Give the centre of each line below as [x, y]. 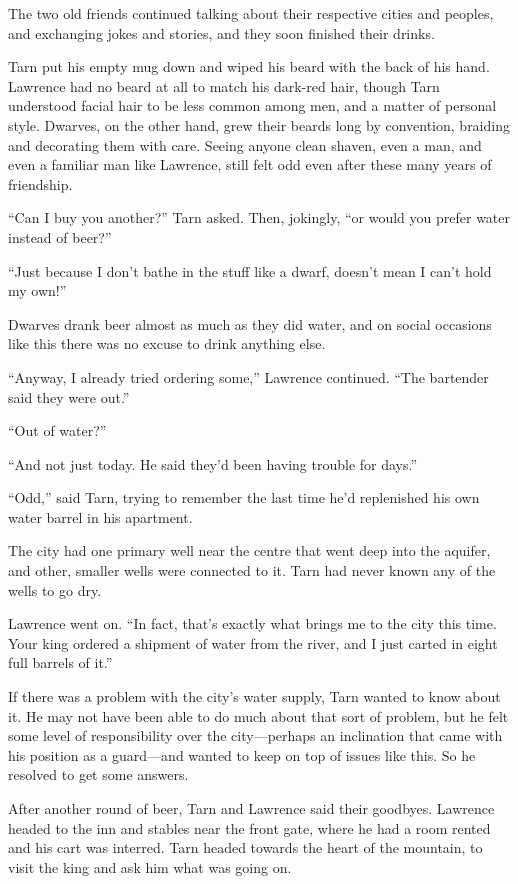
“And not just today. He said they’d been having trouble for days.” [213, 463]
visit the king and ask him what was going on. [150, 866]
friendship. [40, 183]
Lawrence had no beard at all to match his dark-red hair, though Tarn [224, 85]
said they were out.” [69, 396]
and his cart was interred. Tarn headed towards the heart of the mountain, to [245, 847]
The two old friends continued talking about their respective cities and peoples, [251, 13]
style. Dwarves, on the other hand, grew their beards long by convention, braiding [259, 124]
